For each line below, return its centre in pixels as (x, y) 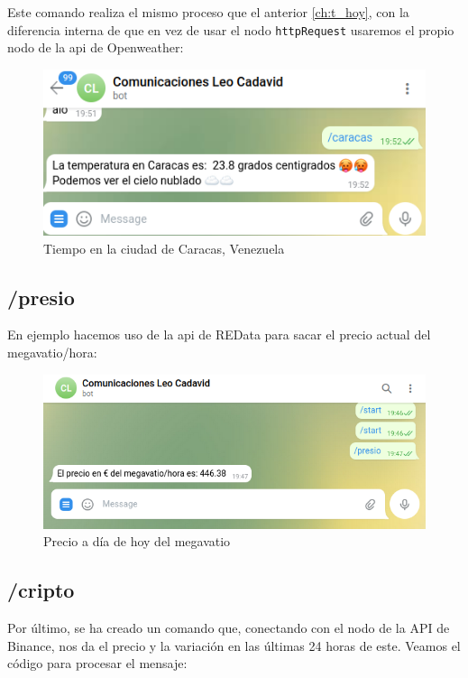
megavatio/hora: (52, 352)
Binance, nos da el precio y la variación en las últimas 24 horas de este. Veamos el (234, 645)
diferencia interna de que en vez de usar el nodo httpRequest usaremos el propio (231, 29)
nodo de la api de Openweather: (96, 47)
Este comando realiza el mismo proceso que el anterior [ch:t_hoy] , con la (208, 12)
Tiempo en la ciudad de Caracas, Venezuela (164, 248)
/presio (41, 297)
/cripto (41, 590)
